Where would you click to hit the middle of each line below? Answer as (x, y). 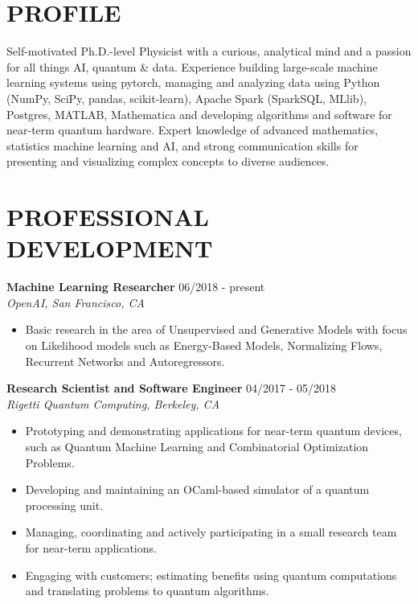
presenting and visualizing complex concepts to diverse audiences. (168, 161)
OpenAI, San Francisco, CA (76, 302)
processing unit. (64, 505)
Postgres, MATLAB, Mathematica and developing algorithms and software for (199, 114)
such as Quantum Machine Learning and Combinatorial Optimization (197, 446)
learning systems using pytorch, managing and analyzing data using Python (193, 82)
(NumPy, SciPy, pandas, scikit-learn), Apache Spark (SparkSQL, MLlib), (186, 98)
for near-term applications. (91, 547)
